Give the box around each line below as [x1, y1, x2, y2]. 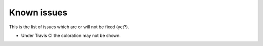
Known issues [9, 7, 68, 18]
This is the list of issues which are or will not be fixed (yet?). [9, 24, 129, 30]
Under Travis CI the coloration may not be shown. [21, 33, 121, 38]
